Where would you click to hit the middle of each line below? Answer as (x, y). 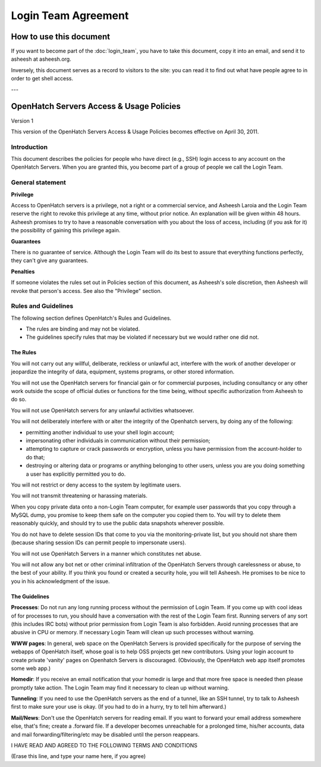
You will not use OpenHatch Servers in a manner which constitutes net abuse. (106, 553)
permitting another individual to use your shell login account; (100, 432)
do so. (19, 400)
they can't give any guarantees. (50, 261)
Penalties (23, 272)
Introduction (29, 147)
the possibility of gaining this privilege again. (66, 230)
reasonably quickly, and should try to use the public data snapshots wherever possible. (118, 523)
